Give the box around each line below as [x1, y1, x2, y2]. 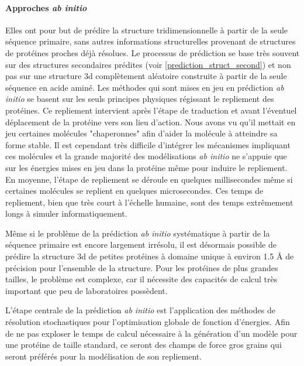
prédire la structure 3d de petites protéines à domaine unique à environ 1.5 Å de [5, 250, 294, 262]
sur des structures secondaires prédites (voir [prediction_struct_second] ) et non [5, 58, 291, 70]
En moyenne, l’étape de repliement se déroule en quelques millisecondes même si [5, 173, 293, 185]
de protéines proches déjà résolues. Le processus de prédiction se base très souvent [5, 46, 300, 59]
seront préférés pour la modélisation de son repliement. [5, 350, 202, 362]
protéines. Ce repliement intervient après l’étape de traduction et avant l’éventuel [5, 104, 297, 116]
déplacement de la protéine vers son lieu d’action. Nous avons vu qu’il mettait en [5, 115, 296, 128]
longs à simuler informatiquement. [5, 207, 127, 220]
